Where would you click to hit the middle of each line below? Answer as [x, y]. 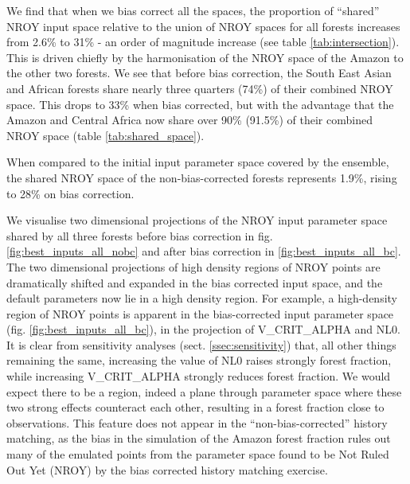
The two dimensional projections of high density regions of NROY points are [193, 266]
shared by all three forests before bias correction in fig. [140, 235]
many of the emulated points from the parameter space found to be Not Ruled [198, 454]
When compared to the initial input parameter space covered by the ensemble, [198, 162]
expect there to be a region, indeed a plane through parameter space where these [204, 391]
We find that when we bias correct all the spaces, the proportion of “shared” [193, 10]
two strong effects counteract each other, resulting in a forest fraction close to [195, 407]
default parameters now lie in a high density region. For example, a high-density [202, 298]
